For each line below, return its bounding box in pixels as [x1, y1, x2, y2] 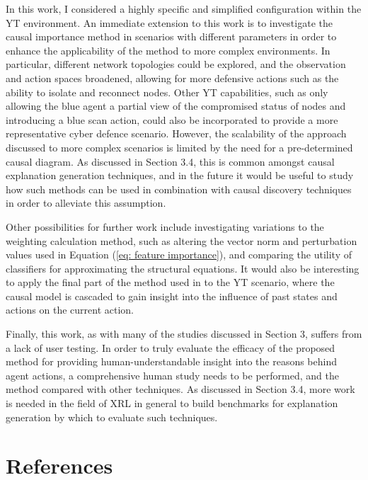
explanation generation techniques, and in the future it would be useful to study [6, 168, 354, 183]
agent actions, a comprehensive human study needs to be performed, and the [6, 367, 339, 382]
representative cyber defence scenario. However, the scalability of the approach [6, 126, 347, 141]
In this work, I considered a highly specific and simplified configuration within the [6, 1, 362, 16]
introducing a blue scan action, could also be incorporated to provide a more [6, 112, 338, 127]
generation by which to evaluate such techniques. [6, 409, 218, 424]
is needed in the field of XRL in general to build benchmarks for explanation [6, 396, 338, 411]
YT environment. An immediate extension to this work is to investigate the [6, 15, 333, 30]
